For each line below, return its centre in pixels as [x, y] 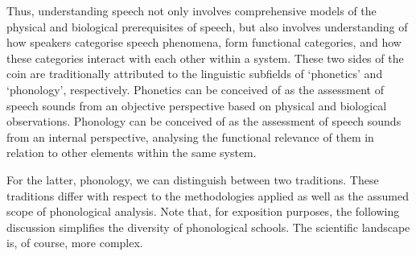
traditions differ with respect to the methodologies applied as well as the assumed [208, 195]
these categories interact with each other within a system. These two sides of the [205, 58]
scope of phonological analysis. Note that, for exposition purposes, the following [203, 211]
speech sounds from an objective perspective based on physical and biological [197, 105]
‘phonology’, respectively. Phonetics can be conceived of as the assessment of [195, 89]
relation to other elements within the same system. [132, 153]
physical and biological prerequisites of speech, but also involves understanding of [207, 26]
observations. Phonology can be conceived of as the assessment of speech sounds [204, 121]
